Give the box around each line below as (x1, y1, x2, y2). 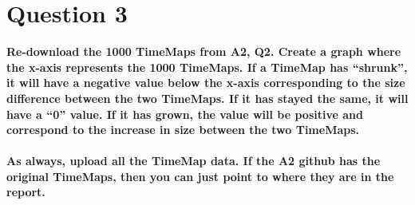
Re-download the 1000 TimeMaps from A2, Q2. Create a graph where (6, 43, 401, 60)
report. (6, 183, 45, 200)
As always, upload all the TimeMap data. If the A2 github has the (6, 152, 381, 169)
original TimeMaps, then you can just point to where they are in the (6, 168, 394, 184)
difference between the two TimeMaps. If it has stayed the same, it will (6, 89, 409, 106)
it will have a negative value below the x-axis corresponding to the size (6, 74, 405, 91)
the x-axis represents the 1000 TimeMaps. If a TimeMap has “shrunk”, (6, 58, 408, 75)
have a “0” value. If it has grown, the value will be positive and (6, 105, 363, 122)
